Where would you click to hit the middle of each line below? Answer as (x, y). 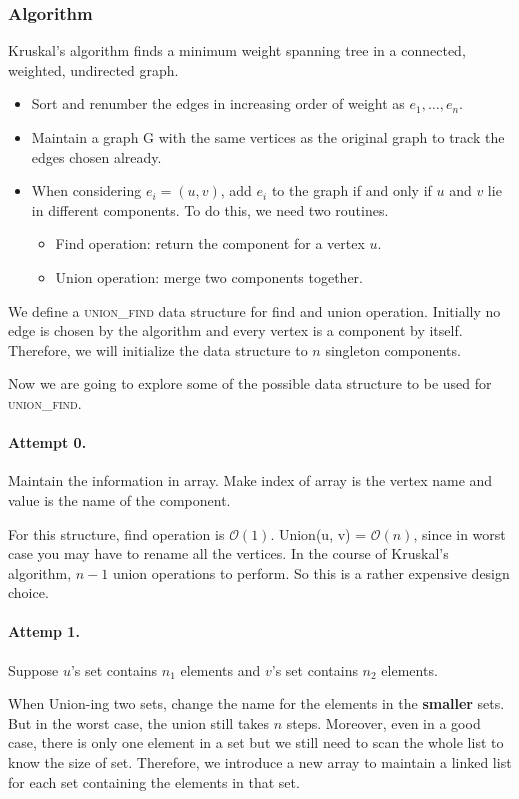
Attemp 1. (44, 631)
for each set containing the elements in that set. (154, 781)
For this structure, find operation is (116, 533)
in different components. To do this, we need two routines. (210, 209)
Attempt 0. (47, 442)
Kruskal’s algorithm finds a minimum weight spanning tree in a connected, (237, 50)
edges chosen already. (96, 156)
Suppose (33, 669)
